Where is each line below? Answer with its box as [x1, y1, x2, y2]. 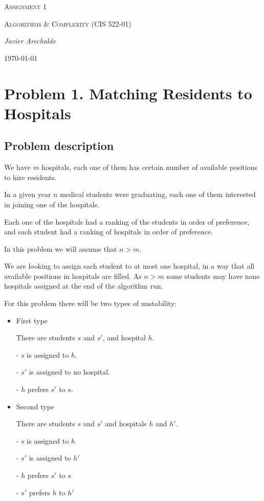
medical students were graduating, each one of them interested [60, 189, 256, 200]
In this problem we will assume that [4, 243, 117, 254]
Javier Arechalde [4, 35, 56, 46]
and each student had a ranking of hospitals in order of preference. [4, 226, 213, 237]
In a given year [4, 189, 51, 200]
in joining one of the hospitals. [4, 199, 100, 209]
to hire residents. [4, 171, 57, 182]
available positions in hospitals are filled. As [4, 270, 142, 281]
